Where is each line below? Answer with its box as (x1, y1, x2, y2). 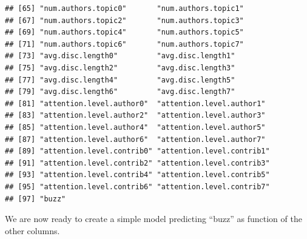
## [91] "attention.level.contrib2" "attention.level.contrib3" (5, 158, 270, 167)
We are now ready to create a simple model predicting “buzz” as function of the (5, 212, 302, 225)
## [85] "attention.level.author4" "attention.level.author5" (5, 123, 266, 132)
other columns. (5, 224, 60, 237)
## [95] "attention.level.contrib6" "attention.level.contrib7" (5, 182, 270, 191)
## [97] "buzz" (5, 194, 66, 203)
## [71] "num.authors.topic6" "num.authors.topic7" (5, 39, 244, 49)
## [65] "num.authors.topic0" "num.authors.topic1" (5, 4, 244, 13)
